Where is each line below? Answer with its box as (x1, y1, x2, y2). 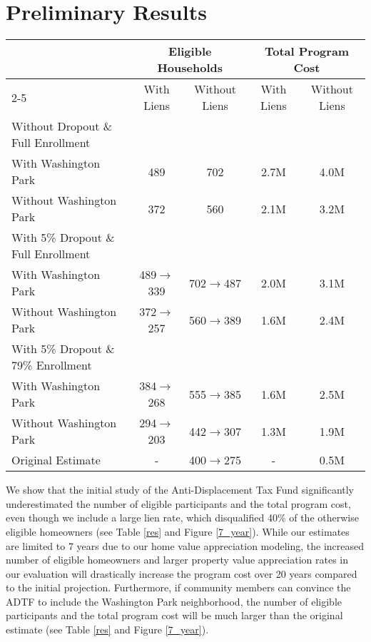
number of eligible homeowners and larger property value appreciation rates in (6, 552, 348, 567)
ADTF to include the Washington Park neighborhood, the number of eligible (6, 593, 342, 608)
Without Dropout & (11, 118, 113, 135)
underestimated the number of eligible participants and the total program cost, (6, 496, 351, 511)
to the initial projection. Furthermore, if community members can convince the (6, 580, 351, 595)
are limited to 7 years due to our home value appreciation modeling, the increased (6, 538, 364, 553)
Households (157, 59, 223, 76)
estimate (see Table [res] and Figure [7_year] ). (6, 622, 209, 637)
